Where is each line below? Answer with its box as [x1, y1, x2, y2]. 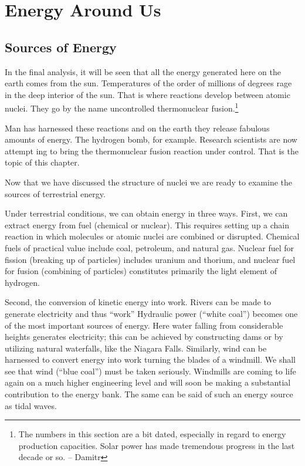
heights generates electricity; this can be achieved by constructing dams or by [5, 330, 283, 343]
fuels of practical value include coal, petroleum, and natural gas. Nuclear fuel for [5, 241, 294, 254]
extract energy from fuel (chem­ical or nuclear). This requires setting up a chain [5, 218, 290, 231]
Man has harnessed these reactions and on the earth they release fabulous [5, 121, 270, 134]
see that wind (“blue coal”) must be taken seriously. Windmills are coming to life [5, 364, 296, 377]
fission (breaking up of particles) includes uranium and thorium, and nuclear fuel [5, 253, 296, 265]
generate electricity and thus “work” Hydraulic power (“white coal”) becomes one [5, 307, 298, 319]
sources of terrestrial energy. [5, 187, 106, 200]
